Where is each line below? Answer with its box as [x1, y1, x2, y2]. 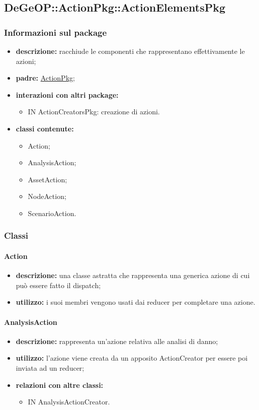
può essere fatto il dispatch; [16, 280, 101, 290]
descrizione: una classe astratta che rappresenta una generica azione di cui [16, 270, 250, 281]
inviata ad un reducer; [16, 362, 84, 373]
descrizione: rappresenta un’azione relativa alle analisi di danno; [16, 335, 218, 346]
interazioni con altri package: [16, 89, 119, 100]
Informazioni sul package [4, 26, 107, 38]
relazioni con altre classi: [16, 379, 104, 390]
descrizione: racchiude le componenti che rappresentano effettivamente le [16, 46, 245, 56]
